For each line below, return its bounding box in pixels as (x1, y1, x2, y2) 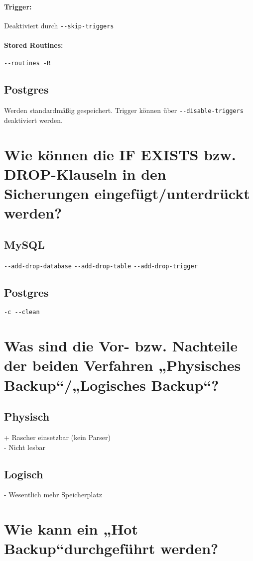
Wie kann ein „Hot (4, 519, 138, 539)
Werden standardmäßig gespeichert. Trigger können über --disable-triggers (4, 105, 244, 115)
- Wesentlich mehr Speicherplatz (4, 489, 102, 500)
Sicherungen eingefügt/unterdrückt (4, 183, 250, 203)
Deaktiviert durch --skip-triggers (4, 20, 114, 30)
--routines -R (4, 60, 51, 67)
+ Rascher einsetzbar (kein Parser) (4, 432, 111, 442)
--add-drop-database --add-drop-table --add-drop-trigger (4, 262, 198, 270)
